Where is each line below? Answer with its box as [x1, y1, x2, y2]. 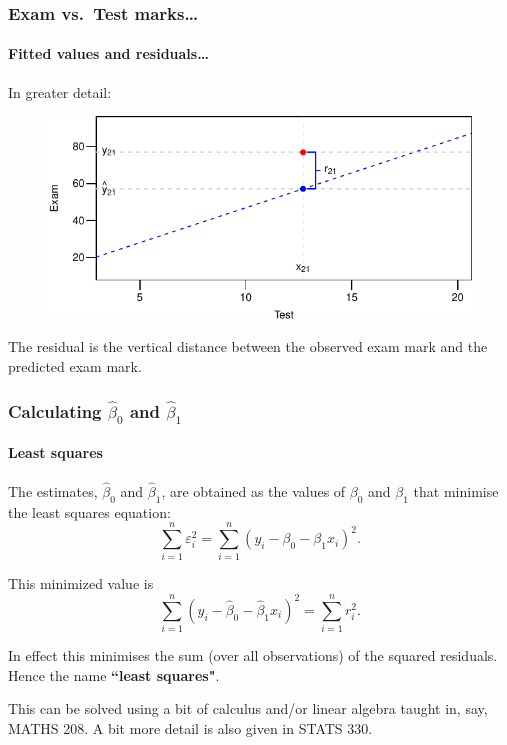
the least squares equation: [8, 501, 171, 522]
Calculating [8, 398, 102, 423]
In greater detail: [8, 81, 112, 102]
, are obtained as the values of [161, 480, 346, 501]
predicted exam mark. [8, 356, 142, 377]
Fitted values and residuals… [8, 43, 209, 64]
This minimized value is [8, 573, 154, 594]
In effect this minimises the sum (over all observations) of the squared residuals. [8, 645, 498, 666]
